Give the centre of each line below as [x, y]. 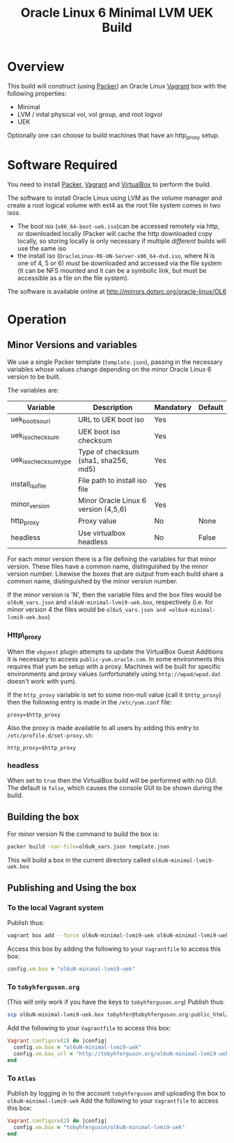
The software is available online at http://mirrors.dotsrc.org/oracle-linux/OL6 [117, 291]
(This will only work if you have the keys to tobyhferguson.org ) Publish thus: [116, 1002]
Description [113, 407]
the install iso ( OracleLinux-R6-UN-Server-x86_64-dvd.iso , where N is [116, 255]
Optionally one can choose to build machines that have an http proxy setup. [114, 136]
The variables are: [33, 390]
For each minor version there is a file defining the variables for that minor [112, 559]
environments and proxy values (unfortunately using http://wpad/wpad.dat [114, 674]
